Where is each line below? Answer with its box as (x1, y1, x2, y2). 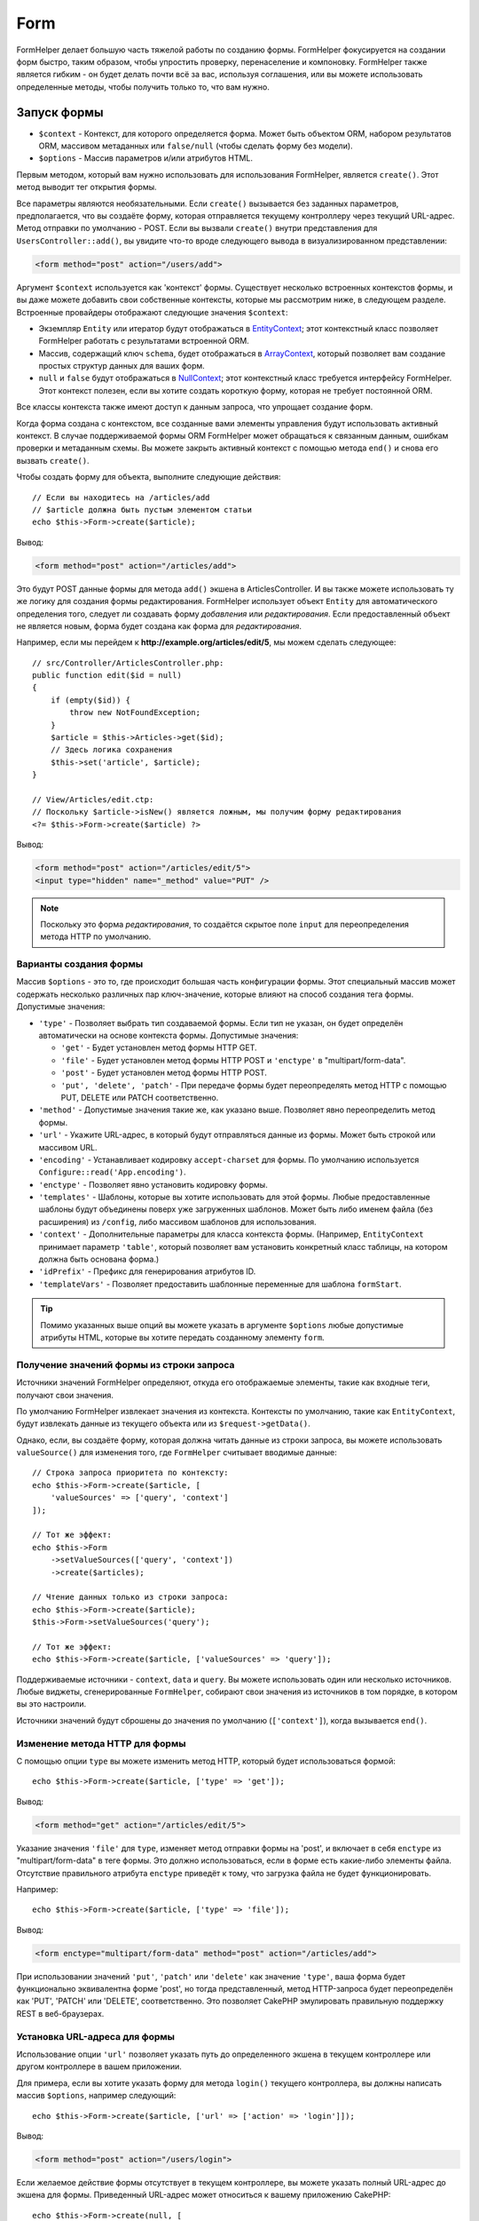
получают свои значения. (16, 1389, 114, 1400)
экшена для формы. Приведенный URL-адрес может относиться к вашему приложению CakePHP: (16, 2190, 391, 2201)
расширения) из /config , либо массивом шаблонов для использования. (38, 1216, 317, 1227)
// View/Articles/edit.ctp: (32, 794, 154, 804)
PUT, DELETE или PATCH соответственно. (60, 1092, 219, 1103)
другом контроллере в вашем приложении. (16, 2061, 182, 2072)
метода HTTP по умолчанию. (40, 931, 152, 942)
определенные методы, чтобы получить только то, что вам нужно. (16, 81, 270, 92)
